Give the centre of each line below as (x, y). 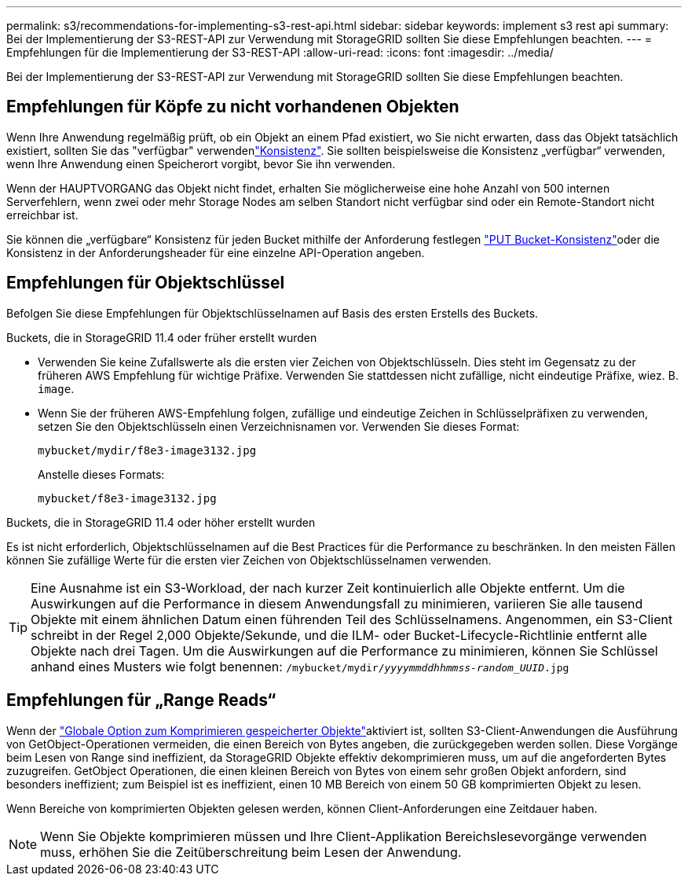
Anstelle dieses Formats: (101, 474)
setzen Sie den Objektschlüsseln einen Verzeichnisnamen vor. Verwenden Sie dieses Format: (279, 426)
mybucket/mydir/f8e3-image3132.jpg (147, 450)
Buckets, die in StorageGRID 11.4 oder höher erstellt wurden (161, 522)
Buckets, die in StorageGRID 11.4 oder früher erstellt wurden (162, 337)
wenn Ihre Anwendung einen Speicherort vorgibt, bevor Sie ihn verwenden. (201, 164)
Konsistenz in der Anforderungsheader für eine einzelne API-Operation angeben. (216, 252)
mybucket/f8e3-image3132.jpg (127, 498)
